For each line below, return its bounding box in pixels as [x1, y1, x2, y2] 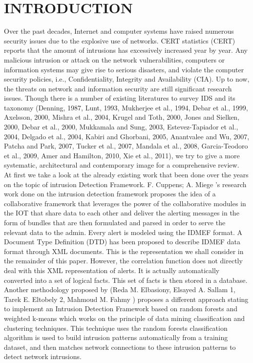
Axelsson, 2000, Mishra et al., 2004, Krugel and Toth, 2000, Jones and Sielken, [4, 112, 240, 122]
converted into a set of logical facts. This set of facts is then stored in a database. [4, 275, 248, 285]
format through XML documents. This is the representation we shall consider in [4, 246, 244, 256]
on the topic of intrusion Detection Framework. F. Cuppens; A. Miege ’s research [4, 179, 247, 189]
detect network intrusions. [4, 351, 82, 362]
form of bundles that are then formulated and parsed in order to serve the [4, 217, 226, 227]
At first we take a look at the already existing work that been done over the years [4, 170, 249, 180]
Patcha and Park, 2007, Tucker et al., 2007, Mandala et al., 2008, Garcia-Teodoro [4, 141, 248, 151]
